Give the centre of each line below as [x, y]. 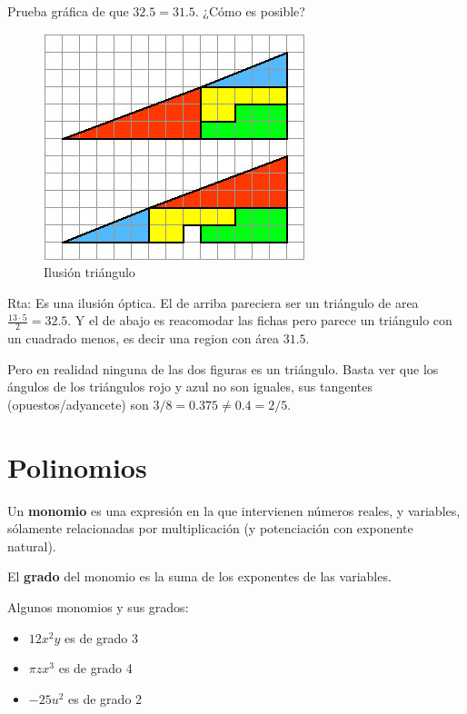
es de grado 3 [102, 637]
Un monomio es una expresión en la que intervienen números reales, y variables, [234, 510]
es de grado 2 [105, 698]
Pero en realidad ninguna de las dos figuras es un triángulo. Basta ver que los [223, 368]
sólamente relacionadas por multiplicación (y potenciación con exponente [210, 528]
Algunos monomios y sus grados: [98, 607]
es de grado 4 [95, 668]
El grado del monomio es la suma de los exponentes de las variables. [199, 576]
